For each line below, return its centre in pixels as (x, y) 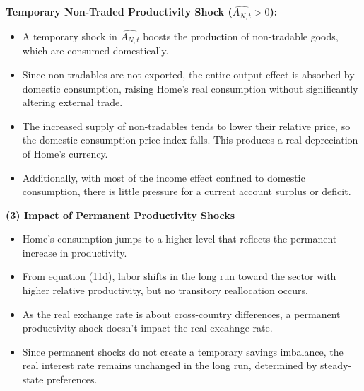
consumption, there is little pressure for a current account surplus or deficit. (187, 191)
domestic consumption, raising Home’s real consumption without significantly (190, 88)
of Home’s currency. (65, 153)
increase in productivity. (75, 252)
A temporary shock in (70, 36)
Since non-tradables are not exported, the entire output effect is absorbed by (188, 74)
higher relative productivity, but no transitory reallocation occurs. (165, 290)
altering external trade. (72, 102)
